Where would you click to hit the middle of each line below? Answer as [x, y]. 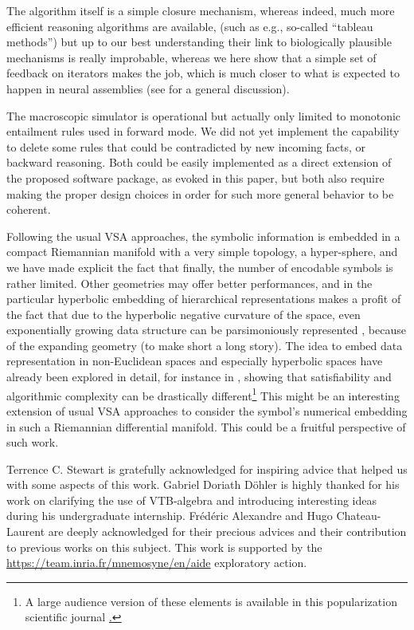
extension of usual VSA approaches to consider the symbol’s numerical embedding [207, 410]
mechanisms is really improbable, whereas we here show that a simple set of [191, 57]
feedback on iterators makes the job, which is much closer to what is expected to [203, 73]
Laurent [26, 532]
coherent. [29, 209]
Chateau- [359, 516]
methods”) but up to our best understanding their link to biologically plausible [199, 42]
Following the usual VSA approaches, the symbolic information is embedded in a [203, 236]
